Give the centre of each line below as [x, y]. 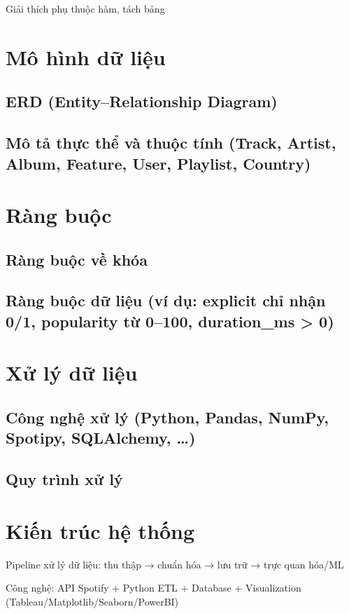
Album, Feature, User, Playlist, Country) [158, 163]
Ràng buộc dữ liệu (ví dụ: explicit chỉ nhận [166, 300]
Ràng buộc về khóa [77, 259]
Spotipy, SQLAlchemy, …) [101, 438]
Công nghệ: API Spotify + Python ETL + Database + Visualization [154, 588]
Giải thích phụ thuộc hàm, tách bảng [85, 8]
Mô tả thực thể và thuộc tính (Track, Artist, [171, 143]
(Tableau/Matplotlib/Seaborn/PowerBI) [92, 601]
